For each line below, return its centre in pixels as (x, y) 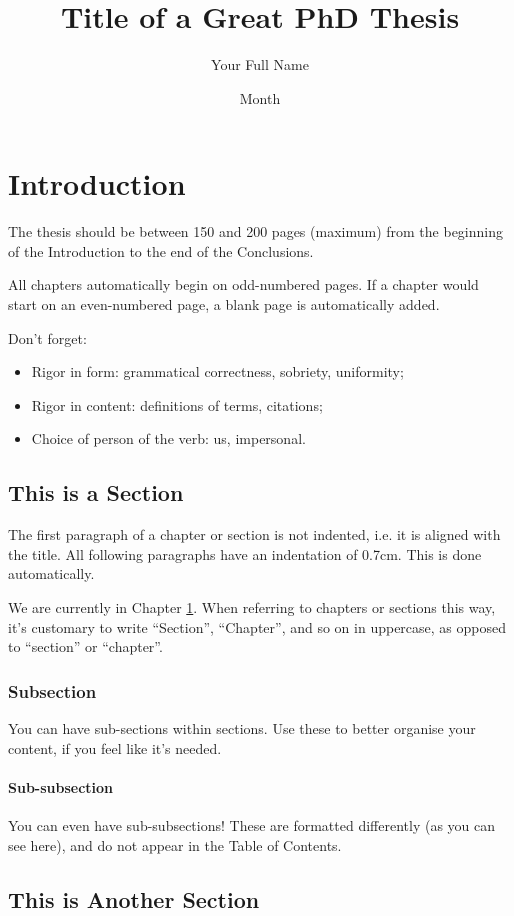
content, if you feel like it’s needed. (115, 747)
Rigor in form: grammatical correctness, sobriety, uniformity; (217, 371)
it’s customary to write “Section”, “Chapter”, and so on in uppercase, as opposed (257, 626)
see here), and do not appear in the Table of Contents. (175, 844)
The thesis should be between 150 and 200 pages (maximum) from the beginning (255, 231)
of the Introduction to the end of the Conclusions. (161, 250)
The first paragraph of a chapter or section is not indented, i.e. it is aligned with (254, 534)
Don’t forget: (47, 337)
